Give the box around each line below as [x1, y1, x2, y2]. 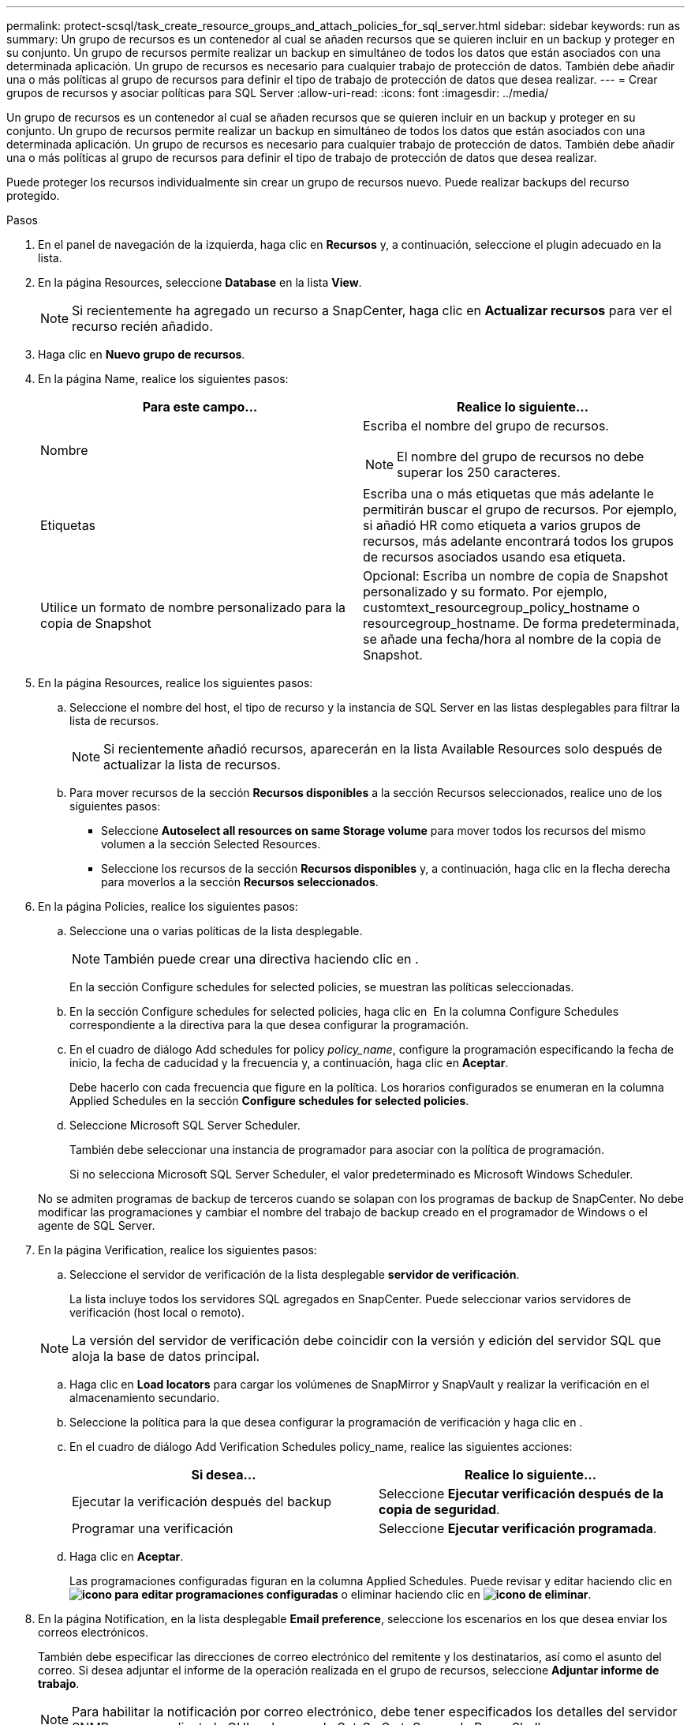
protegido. [6, 189, 60, 202]
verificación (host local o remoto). [69, 1306, 245, 1319]
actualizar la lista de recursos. [103, 757, 281, 772]
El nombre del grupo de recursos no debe [397, 449, 644, 464]
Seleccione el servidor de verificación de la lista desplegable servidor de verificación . [69, 1268, 520, 1281]
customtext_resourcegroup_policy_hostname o [363, 599, 641, 615]
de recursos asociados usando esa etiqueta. [363, 549, 626, 565]
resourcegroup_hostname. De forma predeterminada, [363, 615, 680, 631]
